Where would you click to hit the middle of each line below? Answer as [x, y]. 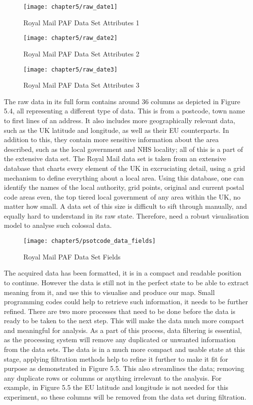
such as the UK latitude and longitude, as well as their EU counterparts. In [117, 130]
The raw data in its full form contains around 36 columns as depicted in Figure [122, 101]
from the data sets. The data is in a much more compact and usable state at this [125, 349]
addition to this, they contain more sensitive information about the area [111, 139]
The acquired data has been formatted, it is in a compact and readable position [123, 273]
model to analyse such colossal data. [58, 225]
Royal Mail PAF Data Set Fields [72, 256]
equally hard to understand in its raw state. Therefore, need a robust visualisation [126, 215]
